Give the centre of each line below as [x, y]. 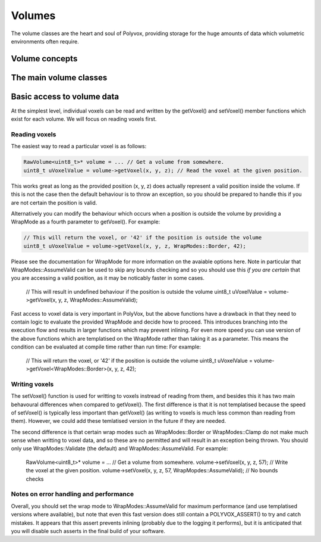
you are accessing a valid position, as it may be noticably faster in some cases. [108, 278]
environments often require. [45, 41]
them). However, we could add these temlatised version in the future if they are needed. [119, 421]
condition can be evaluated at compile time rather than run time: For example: [106, 347]
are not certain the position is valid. [54, 203]
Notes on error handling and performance [72, 494]
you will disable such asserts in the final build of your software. [88, 531]
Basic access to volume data [65, 96]
